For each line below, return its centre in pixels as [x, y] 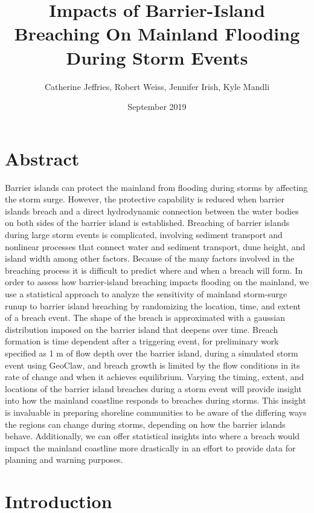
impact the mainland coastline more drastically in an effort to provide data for [150, 447]
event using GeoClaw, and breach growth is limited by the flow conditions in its [152, 365]
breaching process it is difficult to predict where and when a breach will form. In [154, 270]
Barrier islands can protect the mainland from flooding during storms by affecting [156, 187]
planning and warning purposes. [64, 460]
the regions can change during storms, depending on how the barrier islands [145, 424]
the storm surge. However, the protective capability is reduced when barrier [145, 199]
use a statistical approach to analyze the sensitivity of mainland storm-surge [146, 293]
